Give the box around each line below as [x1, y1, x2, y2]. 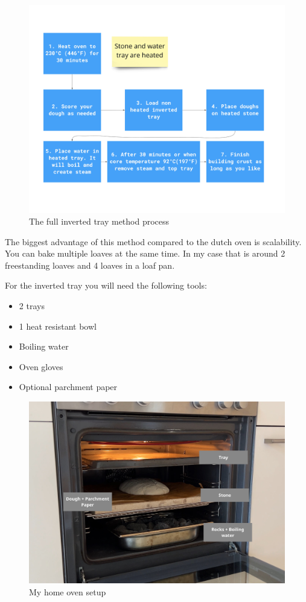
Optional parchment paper [19, 380, 118, 393]
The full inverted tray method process [29, 215, 170, 228]
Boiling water [19, 340, 69, 353]
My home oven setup [29, 585, 106, 598]
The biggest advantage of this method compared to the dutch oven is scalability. [5, 235, 302, 248]
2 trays [19, 299, 45, 312]
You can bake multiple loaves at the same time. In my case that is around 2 [5, 247, 285, 260]
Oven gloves [19, 360, 63, 373]
